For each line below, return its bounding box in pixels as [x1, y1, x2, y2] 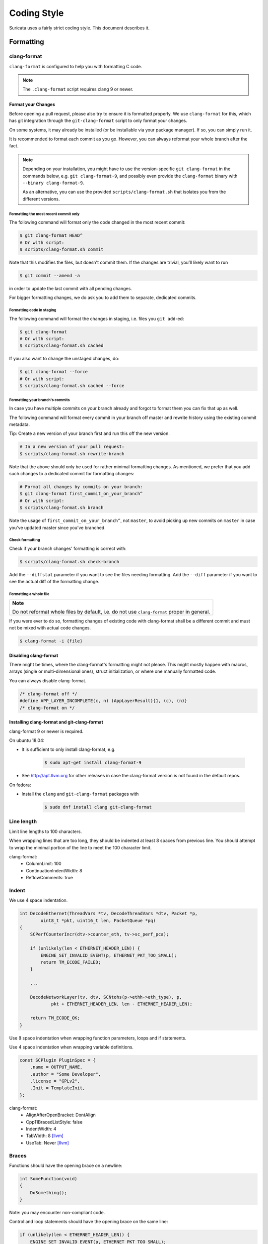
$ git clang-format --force [19, 369, 88, 375]
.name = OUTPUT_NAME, [30, 1064, 83, 1070]
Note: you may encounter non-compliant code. [9, 1210, 105, 1216]
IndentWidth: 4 [26, 1126, 57, 1132]
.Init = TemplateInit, [30, 1085, 85, 1091]
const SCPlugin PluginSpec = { [19, 1057, 96, 1063]
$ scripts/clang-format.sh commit [19, 246, 104, 252]
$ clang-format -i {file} [19, 638, 83, 644]
